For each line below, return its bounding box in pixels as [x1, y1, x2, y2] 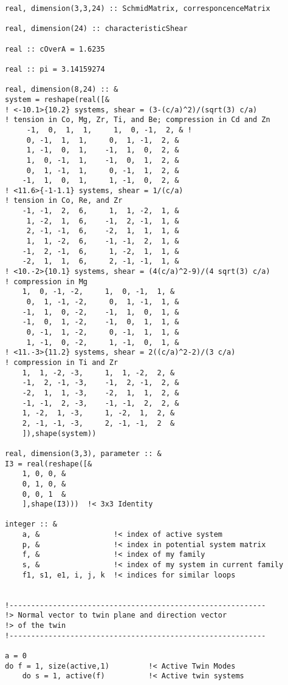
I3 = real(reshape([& [5, 459, 92, 468]
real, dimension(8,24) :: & [5, 85, 118, 94]
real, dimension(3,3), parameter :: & [5, 449, 162, 458]
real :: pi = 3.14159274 [5, 64, 105, 73]
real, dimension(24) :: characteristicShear [5, 24, 188, 33]
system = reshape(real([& [5, 95, 109, 104]
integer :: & [5, 520, 57, 529]
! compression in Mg [5, 277, 88, 286]
